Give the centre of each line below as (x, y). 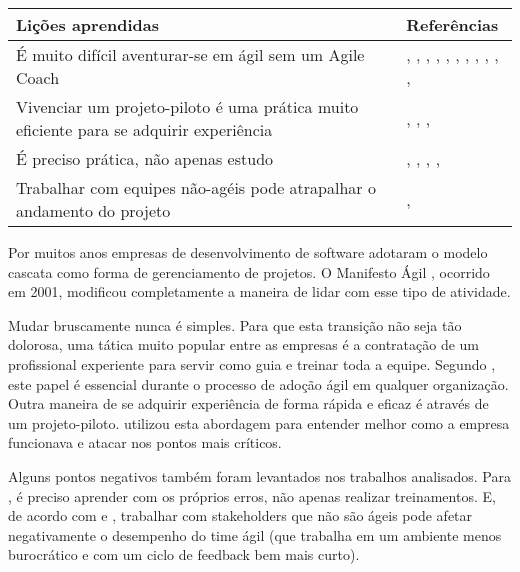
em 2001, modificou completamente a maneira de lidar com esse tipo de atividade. (259, 291)
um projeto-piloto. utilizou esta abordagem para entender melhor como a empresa (259, 422)
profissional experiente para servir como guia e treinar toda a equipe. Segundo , (252, 363)
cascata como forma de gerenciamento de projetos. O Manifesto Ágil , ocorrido (249, 271)
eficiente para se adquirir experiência (144, 129)
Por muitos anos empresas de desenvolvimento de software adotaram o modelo (248, 252)
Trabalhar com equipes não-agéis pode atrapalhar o (196, 187)
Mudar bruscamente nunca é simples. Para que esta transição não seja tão (235, 324)
